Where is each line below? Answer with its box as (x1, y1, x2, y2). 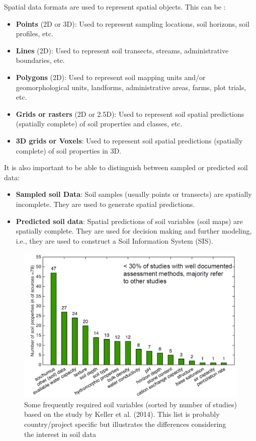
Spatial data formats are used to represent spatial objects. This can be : (4, 2, 226, 12)
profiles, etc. (16, 28, 53, 39)
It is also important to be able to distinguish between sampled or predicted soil (4, 162, 248, 173)
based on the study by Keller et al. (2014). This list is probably (24, 409, 220, 419)
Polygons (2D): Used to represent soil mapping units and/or (16, 71, 206, 82)
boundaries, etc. (16, 55, 65, 65)
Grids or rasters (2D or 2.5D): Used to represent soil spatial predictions (16, 108, 244, 119)
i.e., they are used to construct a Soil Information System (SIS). (16, 235, 213, 246)
